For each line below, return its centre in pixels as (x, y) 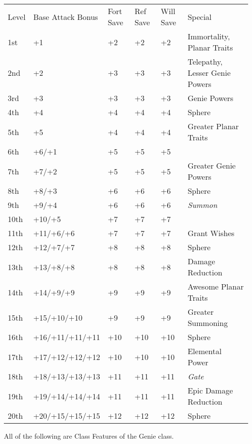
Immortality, (209, 36)
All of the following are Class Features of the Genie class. (89, 436)
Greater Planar (213, 126)
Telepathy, (205, 61)
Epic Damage (210, 390)
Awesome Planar (216, 286)
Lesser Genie (209, 73)
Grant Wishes (211, 233)
